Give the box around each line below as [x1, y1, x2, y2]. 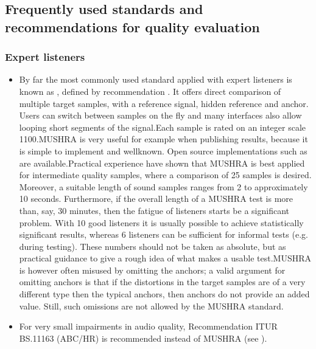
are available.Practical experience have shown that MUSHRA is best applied [19, 156, 305, 169]
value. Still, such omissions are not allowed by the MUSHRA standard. [19, 299, 284, 312]
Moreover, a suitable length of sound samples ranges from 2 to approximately [19, 180, 308, 193]
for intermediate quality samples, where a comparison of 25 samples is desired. [19, 168, 312, 181]
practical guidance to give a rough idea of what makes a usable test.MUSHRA [19, 252, 312, 264]
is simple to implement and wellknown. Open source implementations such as [19, 144, 307, 157]
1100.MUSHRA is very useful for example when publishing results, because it [19, 133, 308, 145]
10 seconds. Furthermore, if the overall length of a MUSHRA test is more [19, 192, 293, 205]
